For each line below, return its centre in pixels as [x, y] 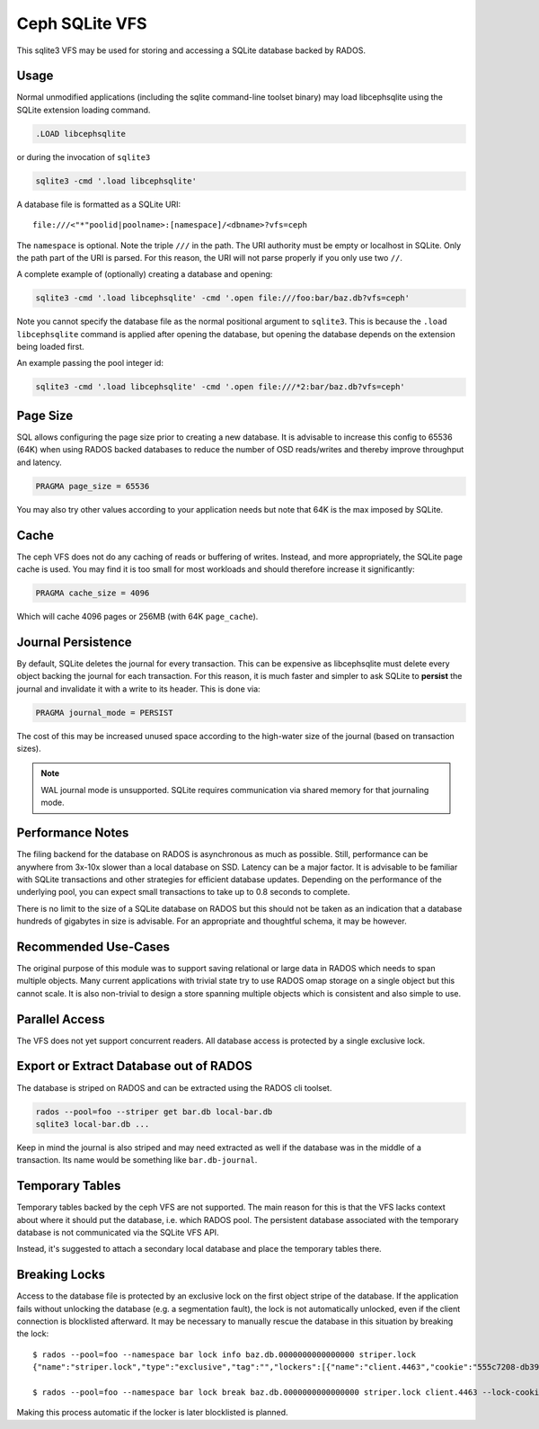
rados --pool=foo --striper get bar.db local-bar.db [154, 1112]
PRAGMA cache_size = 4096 [93, 593]
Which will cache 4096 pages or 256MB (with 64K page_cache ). [137, 616]
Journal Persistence [74, 642]
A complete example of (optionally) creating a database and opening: [145, 274]
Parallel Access [61, 1019]
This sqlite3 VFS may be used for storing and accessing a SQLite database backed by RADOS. [191, 50]
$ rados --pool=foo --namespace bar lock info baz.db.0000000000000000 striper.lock [225, 1354]
